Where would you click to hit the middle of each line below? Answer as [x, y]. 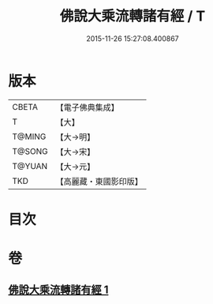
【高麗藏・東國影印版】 [99, 181]
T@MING [29, 137]
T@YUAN [30, 166]
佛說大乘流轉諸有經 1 [58, 290]
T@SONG [30, 151]
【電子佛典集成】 [88, 107]
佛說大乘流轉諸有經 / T [133, 16]
